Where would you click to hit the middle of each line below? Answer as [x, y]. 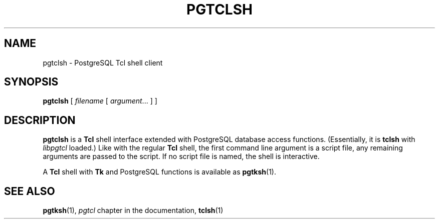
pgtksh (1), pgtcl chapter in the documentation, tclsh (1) [133, 210]
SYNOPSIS [31, 82]
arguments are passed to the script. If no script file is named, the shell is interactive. [181, 156]
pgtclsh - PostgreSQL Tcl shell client [103, 62]
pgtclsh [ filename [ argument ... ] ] [100, 101]
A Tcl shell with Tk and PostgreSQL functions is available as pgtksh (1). [159, 172]
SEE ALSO [30, 191]
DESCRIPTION [40, 120]
